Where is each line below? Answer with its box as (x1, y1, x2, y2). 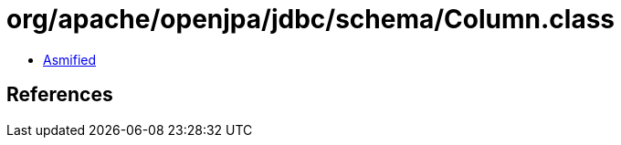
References (6, 83, 113, 107)
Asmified (43, 51, 97, 67)
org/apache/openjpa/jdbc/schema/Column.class (6, 4, 616, 35)
